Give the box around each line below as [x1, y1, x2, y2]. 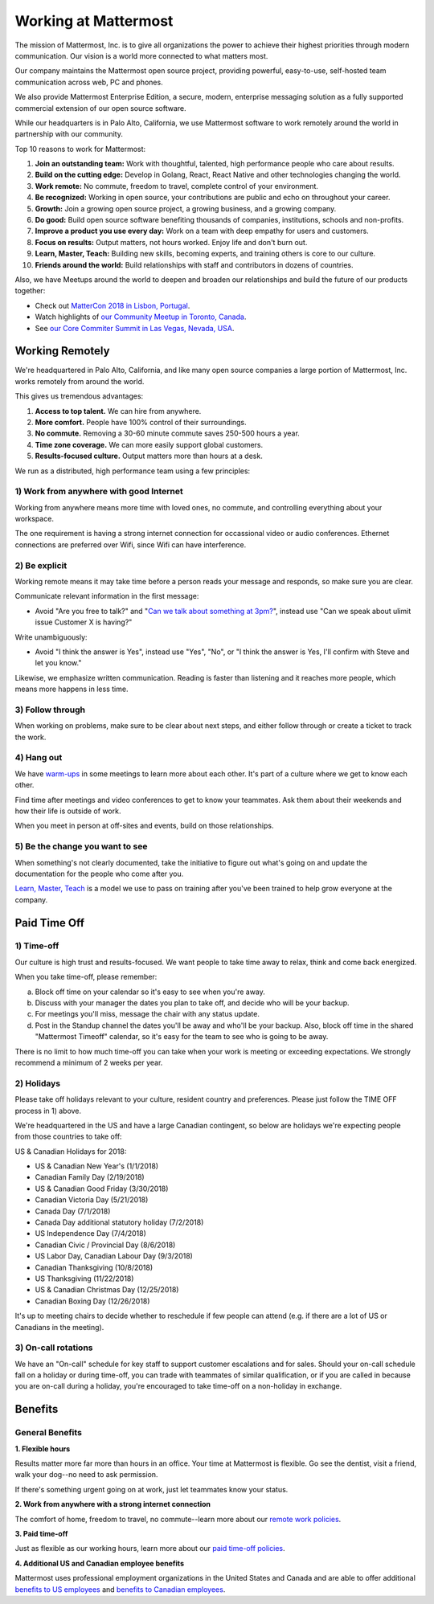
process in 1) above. [14, 1106, 82, 1115]
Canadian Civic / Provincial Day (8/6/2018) [35, 1240, 176, 1250]
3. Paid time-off [14, 1528, 68, 1538]
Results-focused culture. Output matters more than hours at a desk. [35, 451, 263, 461]
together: [14, 286, 46, 296]
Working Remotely [14, 344, 110, 358]
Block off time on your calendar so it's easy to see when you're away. [35, 987, 265, 996]
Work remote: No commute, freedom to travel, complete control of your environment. [35, 181, 319, 190]
